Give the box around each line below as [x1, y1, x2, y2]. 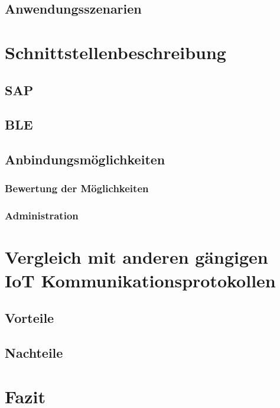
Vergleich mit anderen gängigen [5, 245, 268, 269]
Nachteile [5, 343, 63, 361]
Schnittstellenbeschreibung [5, 40, 226, 64]
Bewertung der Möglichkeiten [5, 181, 149, 196]
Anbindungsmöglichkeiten [5, 150, 165, 169]
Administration [5, 208, 79, 223]
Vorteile [5, 309, 54, 327]
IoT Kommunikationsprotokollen [5, 268, 276, 292]
